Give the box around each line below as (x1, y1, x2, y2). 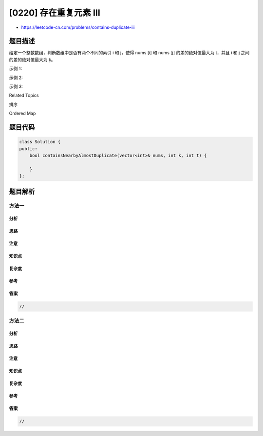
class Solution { (19, 139, 61, 145)
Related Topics (9, 93, 39, 99)
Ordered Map (9, 110, 36, 117)
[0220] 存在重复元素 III (9, 7, 100, 18)
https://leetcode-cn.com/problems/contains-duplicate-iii (21, 24, 135, 30)
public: (19, 146, 38, 151)
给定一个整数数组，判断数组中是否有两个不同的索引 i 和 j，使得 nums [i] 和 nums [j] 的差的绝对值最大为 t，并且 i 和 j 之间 (9, 50, 250, 56)
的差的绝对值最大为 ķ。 (9, 57, 56, 62)
